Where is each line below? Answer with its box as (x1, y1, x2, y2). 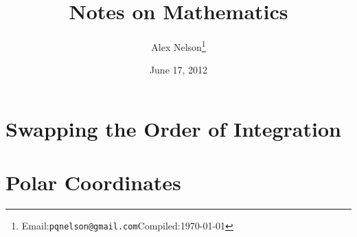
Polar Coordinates (5, 168, 181, 196)
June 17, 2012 (149, 63, 208, 77)
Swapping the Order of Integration (5, 114, 341, 142)
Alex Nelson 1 (151, 38, 206, 54)
